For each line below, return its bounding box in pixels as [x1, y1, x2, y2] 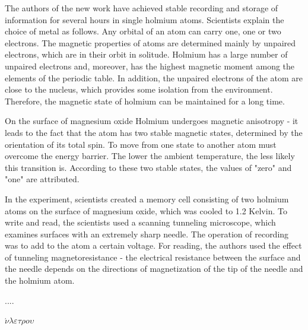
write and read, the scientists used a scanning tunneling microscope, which [5, 216, 276, 229]
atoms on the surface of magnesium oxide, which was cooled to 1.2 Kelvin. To [5, 204, 287, 217]
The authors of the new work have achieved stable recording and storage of [5, 2, 278, 14]
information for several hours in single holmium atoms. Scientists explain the [5, 13, 284, 26]
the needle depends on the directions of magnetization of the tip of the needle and [5, 262, 303, 275]
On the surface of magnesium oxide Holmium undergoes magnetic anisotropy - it [5, 115, 299, 127]
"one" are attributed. [5, 173, 80, 185]
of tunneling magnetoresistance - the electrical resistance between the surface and [5, 250, 301, 263]
